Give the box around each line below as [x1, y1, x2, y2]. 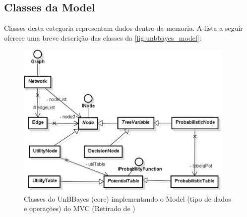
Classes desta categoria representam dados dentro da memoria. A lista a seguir [4, 23, 243, 33]
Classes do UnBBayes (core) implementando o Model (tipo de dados [24, 193, 231, 204]
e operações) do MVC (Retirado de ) [24, 203, 135, 214]
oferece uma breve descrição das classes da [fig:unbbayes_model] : [4, 32, 201, 43]
